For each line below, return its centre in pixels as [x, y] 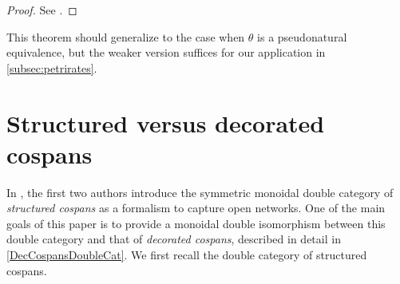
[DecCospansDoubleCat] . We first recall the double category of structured [187, 255]
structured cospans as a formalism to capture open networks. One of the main [196, 208]
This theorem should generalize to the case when [126, 36]
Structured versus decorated [166, 122]
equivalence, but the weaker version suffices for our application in [166, 52]
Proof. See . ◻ [42, 10]
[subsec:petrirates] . [52, 67]
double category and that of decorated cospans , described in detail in [174, 239]
